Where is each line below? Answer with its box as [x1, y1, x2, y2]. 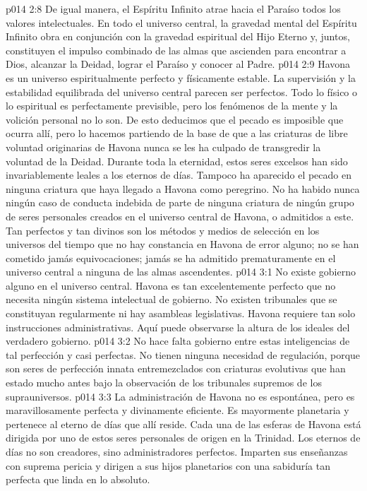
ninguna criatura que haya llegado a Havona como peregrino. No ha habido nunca [6, 181, 360, 196]
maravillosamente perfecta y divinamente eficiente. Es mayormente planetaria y [6, 403, 349, 418]
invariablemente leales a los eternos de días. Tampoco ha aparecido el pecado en [6, 167, 351, 182]
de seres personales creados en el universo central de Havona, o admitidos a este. [6, 208, 354, 223]
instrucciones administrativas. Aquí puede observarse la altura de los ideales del [6, 319, 350, 334]
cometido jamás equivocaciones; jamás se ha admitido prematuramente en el [6, 250, 336, 265]
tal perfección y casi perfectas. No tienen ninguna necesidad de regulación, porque [6, 347, 361, 362]
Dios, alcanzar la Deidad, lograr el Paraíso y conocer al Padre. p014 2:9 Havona [6, 57, 351, 71]
